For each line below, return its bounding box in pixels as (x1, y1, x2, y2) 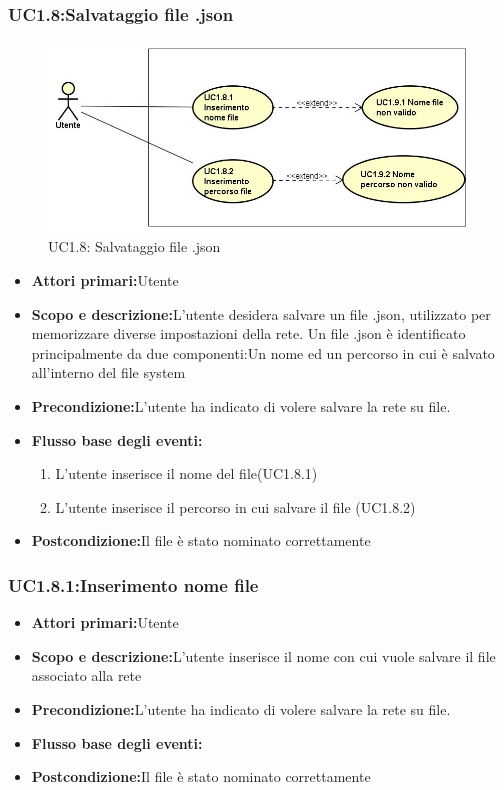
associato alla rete (31, 665, 142, 686)
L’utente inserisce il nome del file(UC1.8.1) (55, 463, 318, 484)
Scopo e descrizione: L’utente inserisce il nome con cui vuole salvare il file (31, 645, 496, 666)
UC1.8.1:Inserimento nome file (8, 572, 259, 597)
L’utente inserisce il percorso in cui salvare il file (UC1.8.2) (55, 496, 416, 517)
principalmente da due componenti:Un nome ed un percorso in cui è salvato (31, 342, 495, 363)
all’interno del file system (31, 362, 186, 383)
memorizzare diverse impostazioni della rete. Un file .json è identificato (31, 323, 466, 344)
